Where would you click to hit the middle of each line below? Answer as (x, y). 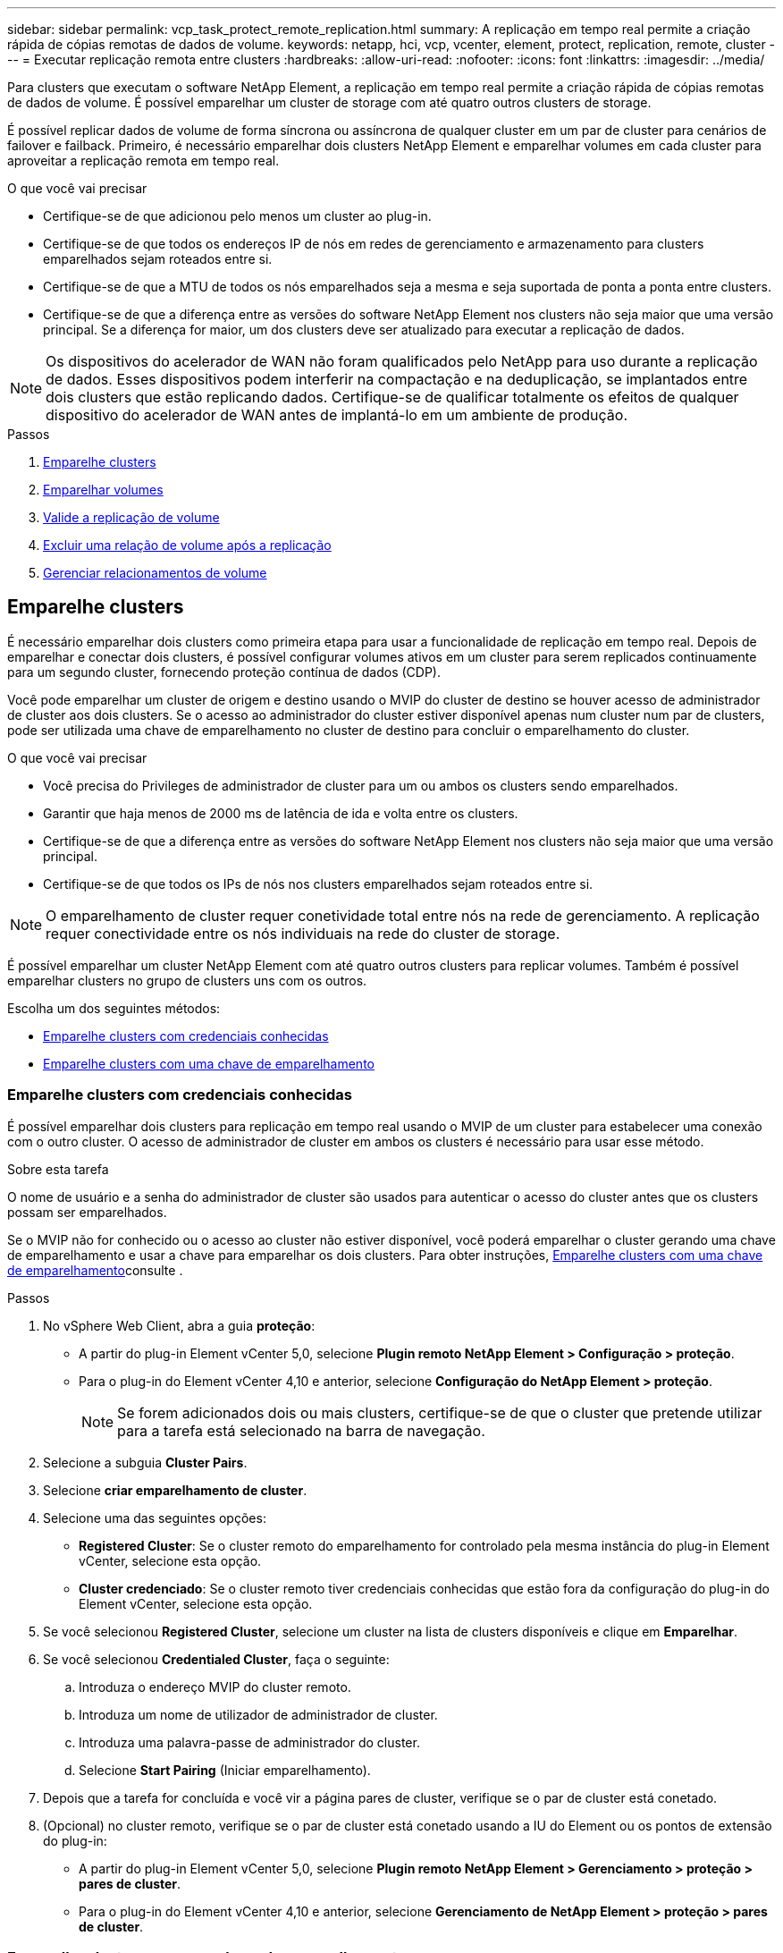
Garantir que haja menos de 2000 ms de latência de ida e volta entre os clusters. (281, 813)
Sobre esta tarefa (58, 1169)
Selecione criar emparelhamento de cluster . (175, 1490)
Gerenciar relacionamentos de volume (155, 573)
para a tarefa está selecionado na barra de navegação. (301, 1430)
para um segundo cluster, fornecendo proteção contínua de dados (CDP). (224, 672)
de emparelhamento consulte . (95, 1270)
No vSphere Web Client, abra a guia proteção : (179, 1325)
